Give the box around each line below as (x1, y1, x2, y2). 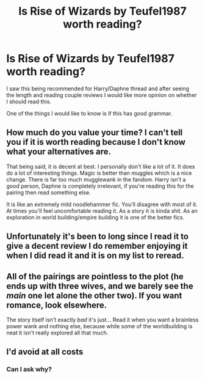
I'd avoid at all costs (6, 347, 84, 357)
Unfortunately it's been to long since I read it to (6, 231, 189, 242)
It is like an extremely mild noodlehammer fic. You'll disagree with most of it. (6, 201, 198, 208)
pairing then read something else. (6, 188, 91, 196)
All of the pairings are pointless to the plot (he (6, 271, 184, 282)
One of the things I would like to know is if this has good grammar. (6, 109, 173, 117)
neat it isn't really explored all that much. (6, 329, 109, 336)
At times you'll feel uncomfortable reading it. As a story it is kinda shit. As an (6, 207, 198, 215)
